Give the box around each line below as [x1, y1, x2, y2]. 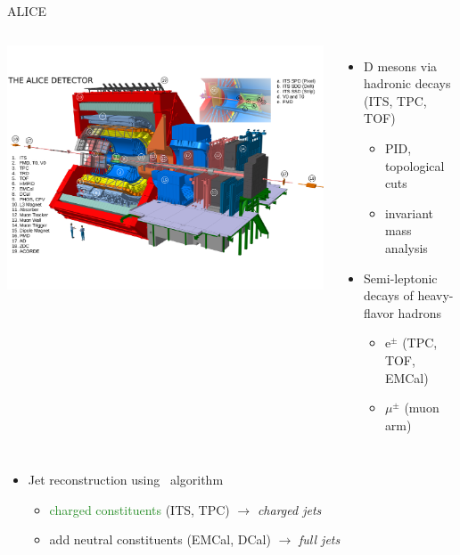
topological [384, 156, 445, 175]
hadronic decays [364, 74, 451, 93]
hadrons [398, 303, 441, 322]
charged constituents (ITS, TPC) [49, 500, 230, 518]
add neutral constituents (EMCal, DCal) [49, 530, 271, 549]
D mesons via [364, 56, 438, 75]
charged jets [257, 500, 322, 518]
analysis [384, 238, 428, 257]
